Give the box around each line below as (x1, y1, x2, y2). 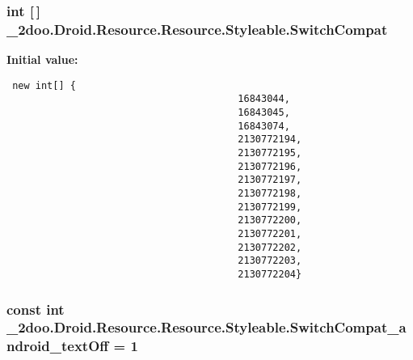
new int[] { (12, 79, 76, 91)
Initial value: (6, 51, 78, 68)
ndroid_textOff (6, 336, 109, 356)
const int (6, 299, 65, 319)
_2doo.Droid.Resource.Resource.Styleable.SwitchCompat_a (6, 317, 407, 337)
